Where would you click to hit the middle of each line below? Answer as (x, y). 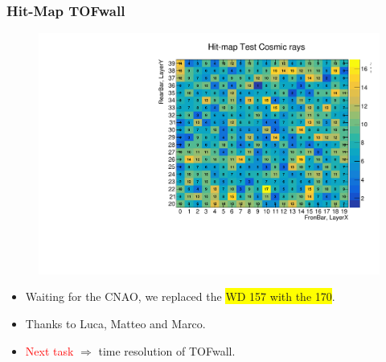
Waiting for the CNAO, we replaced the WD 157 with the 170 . (180, 296)
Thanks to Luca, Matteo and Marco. (115, 324)
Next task (49, 350)
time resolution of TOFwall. (167, 350)
